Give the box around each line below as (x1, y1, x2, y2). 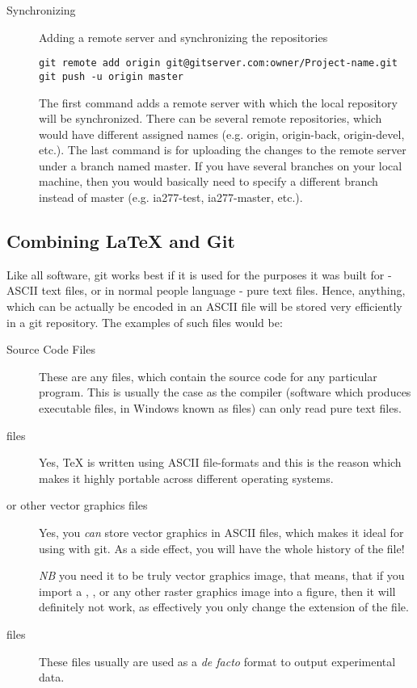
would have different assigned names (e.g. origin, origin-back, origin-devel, (39, 125, 405, 142)
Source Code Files (6, 341, 95, 358)
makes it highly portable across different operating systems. (39, 469, 334, 486)
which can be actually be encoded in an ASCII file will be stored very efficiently (6, 298, 402, 315)
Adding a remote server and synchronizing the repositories (39, 28, 328, 45)
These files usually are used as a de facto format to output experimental (39, 652, 396, 669)
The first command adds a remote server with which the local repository (39, 94, 398, 111)
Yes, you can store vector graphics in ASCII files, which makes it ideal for (39, 523, 404, 540)
